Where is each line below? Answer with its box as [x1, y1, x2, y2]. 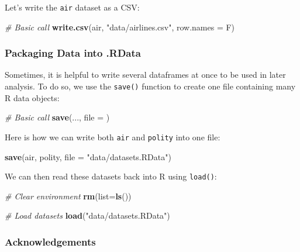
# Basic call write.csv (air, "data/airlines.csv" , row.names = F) [5, 20, 235, 33]
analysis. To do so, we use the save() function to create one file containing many [5, 80, 296, 92]
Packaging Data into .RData [5, 46, 141, 60]
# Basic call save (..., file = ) [5, 111, 110, 123]
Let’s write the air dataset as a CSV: [5, 1, 140, 13]
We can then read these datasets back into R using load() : [5, 170, 217, 182]
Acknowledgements [5, 234, 96, 248]
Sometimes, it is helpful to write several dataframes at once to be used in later [5, 68, 286, 81]
